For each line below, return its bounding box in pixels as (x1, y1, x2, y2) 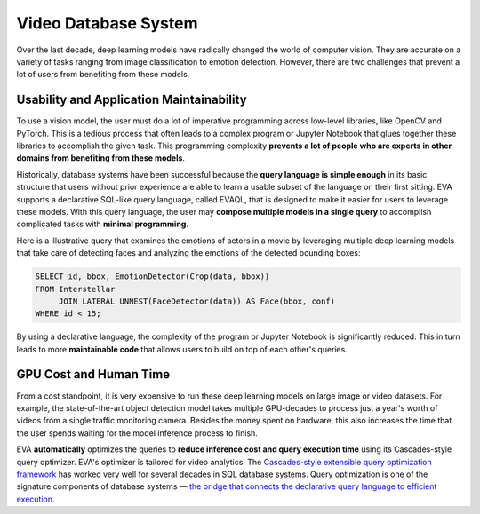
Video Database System (16, 13, 199, 33)
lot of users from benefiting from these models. (16, 69, 190, 80)
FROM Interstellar (35, 284, 116, 294)
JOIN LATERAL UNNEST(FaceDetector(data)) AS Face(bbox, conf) (58, 296, 336, 306)
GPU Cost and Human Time (16, 367, 171, 382)
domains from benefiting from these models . (16, 153, 186, 163)
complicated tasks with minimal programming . (16, 218, 188, 230)
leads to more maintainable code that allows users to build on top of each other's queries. (16, 344, 348, 354)
